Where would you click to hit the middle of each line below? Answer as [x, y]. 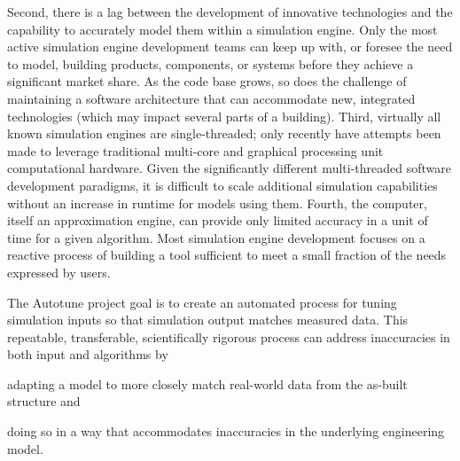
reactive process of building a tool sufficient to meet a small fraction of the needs [227, 255]
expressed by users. [59, 272]
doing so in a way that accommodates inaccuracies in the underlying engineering [226, 431]
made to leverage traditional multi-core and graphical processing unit [195, 150]
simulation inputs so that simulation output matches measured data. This [208, 320]
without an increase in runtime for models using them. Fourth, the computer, [217, 203]
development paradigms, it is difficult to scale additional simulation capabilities [222, 185]
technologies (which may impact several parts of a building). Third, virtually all [224, 116]
